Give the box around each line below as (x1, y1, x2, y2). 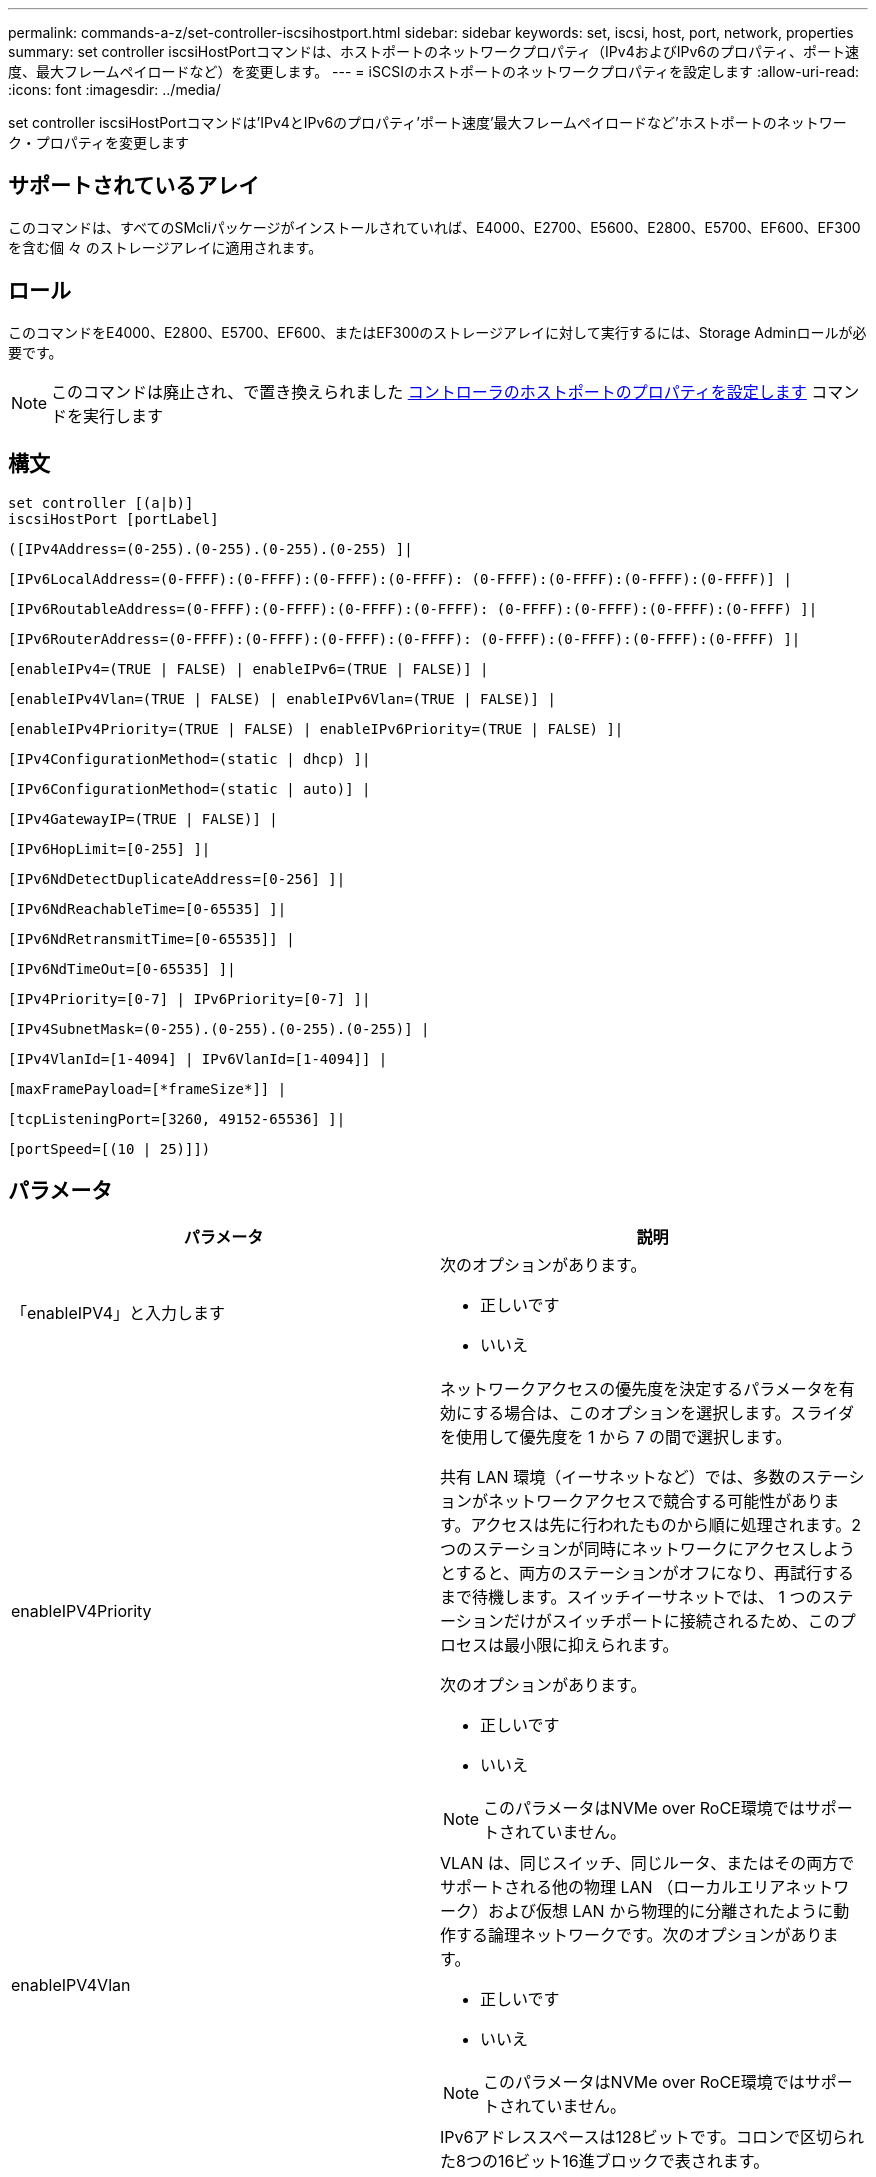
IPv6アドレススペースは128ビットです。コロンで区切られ (440, 2127, 865, 2148)
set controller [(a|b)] (8, 494, 194, 511)
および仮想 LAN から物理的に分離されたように (488, 1901, 834, 1922)
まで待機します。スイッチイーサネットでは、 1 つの (440, 1587, 822, 1608)
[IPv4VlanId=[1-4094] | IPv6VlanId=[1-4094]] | (8, 1050, 388, 1067)
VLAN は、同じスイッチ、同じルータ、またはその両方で (440, 1853, 855, 1874)
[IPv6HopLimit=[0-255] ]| (8, 840, 211, 857)
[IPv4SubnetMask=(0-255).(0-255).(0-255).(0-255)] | (8, 1020, 430, 1037)
